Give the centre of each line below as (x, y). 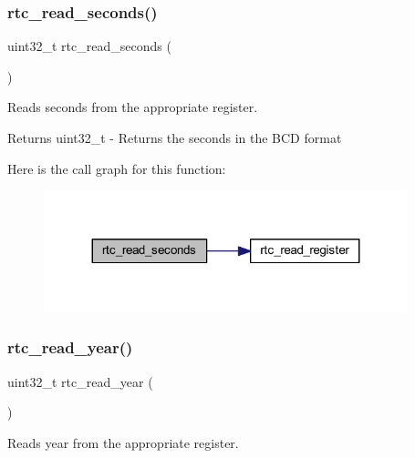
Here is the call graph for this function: (117, 168)
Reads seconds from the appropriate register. (133, 107)
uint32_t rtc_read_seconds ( (89, 46)
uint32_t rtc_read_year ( (80, 381)
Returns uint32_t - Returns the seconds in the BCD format (175, 137)
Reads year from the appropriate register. (123, 442)
